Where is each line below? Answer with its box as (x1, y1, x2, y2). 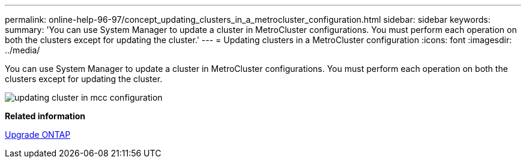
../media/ (5, 45, 40, 55)
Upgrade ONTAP (5, 129, 71, 140)
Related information (5, 111, 86, 121)
